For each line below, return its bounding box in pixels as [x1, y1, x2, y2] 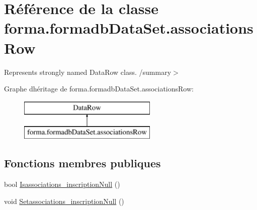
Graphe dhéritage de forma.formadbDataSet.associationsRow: [4, 83, 194, 94]
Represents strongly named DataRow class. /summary [4, 66, 172, 77]
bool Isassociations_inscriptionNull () [4, 179, 120, 189]
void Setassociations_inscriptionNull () [4, 195, 124, 206]
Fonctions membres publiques [4, 155, 161, 171]
